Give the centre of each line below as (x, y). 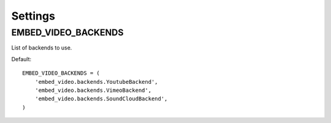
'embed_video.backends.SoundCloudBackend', (101, 99)
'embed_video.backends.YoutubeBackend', (97, 82)
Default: (21, 59)
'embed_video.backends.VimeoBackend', (93, 90)
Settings (33, 16)
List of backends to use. (42, 48)
